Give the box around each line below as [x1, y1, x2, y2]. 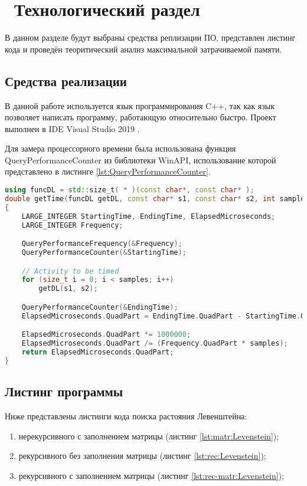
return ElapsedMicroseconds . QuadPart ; [21, 347, 174, 356]
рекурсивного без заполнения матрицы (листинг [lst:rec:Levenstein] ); [18, 449, 266, 462]
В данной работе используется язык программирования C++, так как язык [5, 99, 275, 111]
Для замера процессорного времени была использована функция [5, 142, 236, 155]
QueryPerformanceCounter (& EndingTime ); [21, 303, 178, 311]
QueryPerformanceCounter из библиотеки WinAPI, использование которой [5, 153, 276, 166]
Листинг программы [5, 382, 123, 400]
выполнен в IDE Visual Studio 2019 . [5, 122, 140, 134]
